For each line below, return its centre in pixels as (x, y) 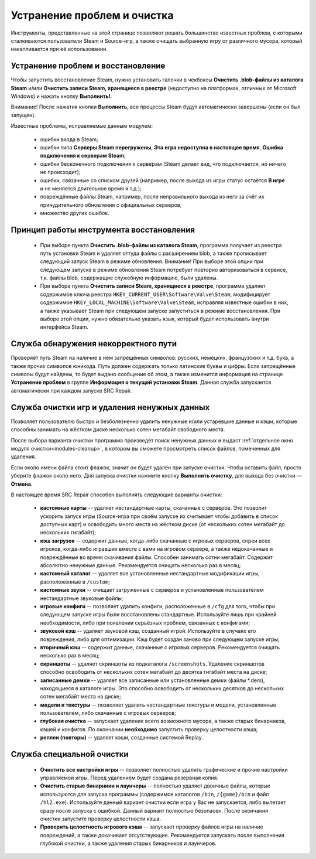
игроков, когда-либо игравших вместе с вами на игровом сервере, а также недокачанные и (157, 549)
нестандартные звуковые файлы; (82, 598)
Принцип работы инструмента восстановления (103, 229)
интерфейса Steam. (64, 327)
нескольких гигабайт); (68, 533)
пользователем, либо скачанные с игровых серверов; (108, 713)
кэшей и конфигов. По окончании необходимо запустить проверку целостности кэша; (149, 729)
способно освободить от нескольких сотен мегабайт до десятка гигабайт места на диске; (154, 672)
